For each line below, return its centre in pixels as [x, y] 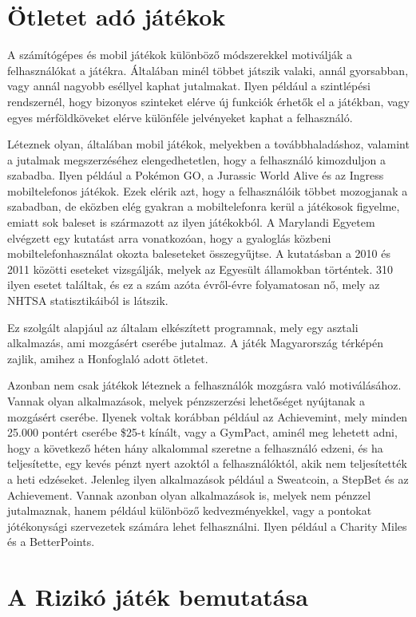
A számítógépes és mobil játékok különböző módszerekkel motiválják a [180, 55]
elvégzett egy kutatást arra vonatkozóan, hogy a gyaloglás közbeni [169, 237]
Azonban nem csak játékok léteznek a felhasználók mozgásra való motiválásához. [204, 385]
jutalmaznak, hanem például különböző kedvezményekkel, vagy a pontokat [190, 510]
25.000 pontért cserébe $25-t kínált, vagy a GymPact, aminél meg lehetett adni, [202, 432]
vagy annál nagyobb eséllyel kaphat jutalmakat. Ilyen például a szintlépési [189, 86]
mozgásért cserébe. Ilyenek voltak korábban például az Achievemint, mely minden [208, 416]
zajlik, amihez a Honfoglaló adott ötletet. [108, 358]
